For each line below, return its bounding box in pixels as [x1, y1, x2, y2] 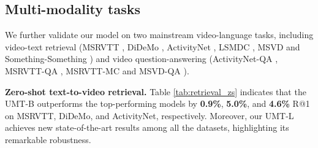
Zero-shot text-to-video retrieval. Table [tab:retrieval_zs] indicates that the [5, 85, 306, 98]
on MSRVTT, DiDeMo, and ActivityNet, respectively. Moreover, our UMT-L [5, 109, 294, 122]
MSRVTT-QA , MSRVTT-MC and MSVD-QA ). [5, 64, 189, 77]
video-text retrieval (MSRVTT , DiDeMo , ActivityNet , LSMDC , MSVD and [5, 40, 300, 53]
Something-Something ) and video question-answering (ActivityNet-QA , [5, 52, 278, 65]
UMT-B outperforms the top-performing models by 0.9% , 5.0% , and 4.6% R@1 [5, 97, 310, 110]
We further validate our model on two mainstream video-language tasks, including [5, 28, 314, 41]
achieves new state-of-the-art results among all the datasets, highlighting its [5, 121, 289, 134]
